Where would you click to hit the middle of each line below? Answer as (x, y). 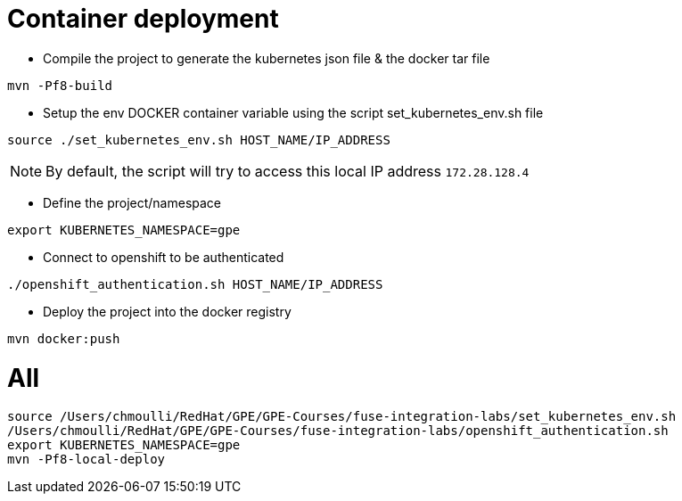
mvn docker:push (64, 338)
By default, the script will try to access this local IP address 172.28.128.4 (288, 171)
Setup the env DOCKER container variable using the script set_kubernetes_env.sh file (293, 112)
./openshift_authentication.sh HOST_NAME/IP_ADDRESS (195, 284)
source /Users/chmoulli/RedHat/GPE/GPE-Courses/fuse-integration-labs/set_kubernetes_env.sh (342, 417)
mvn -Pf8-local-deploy (86, 460)
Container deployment (143, 19)
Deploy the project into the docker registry (167, 311)
